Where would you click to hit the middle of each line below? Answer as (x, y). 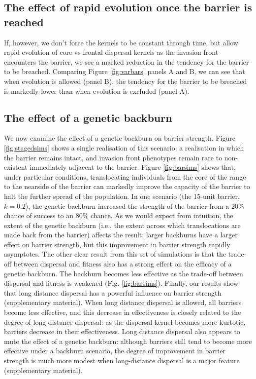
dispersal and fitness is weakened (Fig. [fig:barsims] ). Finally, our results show (121, 283)
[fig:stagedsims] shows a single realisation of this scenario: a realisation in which (124, 147)
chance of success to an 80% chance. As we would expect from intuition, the (119, 215)
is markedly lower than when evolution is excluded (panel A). (97, 91)
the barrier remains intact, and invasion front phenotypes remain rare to (113, 157)
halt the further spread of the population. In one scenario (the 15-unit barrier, (122, 196)
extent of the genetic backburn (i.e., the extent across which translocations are (122, 225)
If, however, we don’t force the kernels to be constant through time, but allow (121, 42)
